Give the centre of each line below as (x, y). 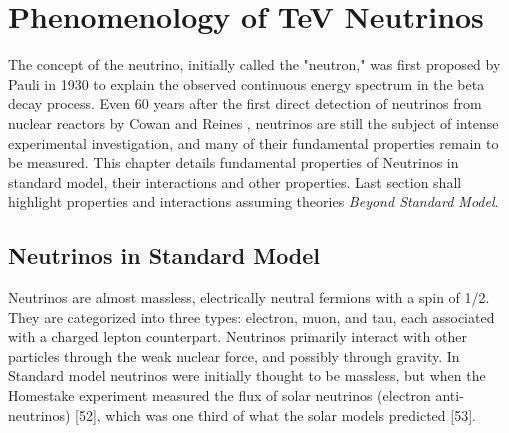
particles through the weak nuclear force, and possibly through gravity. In (234, 355)
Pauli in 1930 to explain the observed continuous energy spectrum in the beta (246, 83)
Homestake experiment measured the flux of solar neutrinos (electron (219, 395)
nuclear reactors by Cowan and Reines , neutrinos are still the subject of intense (253, 122)
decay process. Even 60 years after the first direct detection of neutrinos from (245, 103)
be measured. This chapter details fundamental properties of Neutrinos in (233, 162)
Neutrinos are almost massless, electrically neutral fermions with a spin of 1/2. (249, 297)
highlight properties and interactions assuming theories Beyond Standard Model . (253, 201)
